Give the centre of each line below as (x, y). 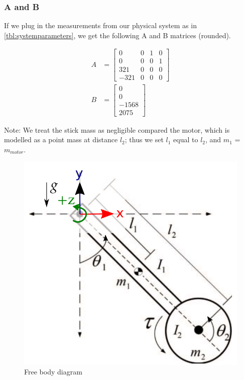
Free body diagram (53, 372)
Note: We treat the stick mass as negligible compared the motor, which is (117, 129)
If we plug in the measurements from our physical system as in (100, 25)
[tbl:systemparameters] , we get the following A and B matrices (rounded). (117, 35)
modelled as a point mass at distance (61, 139)
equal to (186, 139)
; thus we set (144, 139)
